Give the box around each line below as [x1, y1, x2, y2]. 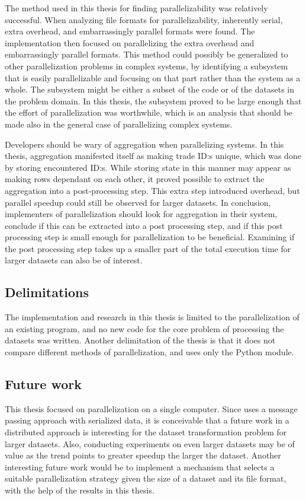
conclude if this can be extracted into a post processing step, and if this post [5, 219, 283, 231]
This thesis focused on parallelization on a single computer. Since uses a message [5, 402, 298, 415]
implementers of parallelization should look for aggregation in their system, [5, 208, 278, 220]
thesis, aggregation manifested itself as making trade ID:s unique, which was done [5, 149, 301, 162]
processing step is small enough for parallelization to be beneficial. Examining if [5, 231, 295, 243]
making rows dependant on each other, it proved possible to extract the [5, 173, 265, 185]
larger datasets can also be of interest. [5, 254, 143, 266]
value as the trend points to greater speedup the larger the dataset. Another [5, 449, 281, 461]
